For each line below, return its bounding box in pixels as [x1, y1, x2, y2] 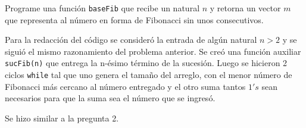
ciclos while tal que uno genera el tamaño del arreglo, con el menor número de [5, 68, 292, 81]
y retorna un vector [210, 2, 281, 14]
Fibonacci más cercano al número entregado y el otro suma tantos [5, 80, 246, 92]
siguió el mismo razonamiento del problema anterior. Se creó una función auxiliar [5, 45, 301, 57]
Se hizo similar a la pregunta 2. [5, 111, 119, 124]
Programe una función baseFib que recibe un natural [5, 2, 200, 14]
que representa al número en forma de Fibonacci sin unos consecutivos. [5, 13, 264, 26]
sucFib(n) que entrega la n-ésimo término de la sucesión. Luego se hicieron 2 [5, 57, 288, 69]
